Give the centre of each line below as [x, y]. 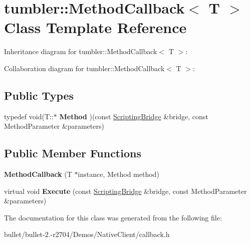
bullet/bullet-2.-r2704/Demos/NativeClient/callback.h [87, 234]
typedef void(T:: [29, 116]
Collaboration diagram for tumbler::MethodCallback [84, 68]
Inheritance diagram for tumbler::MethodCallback [81, 51]
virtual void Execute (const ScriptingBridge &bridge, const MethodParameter [125, 191]
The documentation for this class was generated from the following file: [113, 217]
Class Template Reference [95, 27]
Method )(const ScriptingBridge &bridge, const [134, 116]
